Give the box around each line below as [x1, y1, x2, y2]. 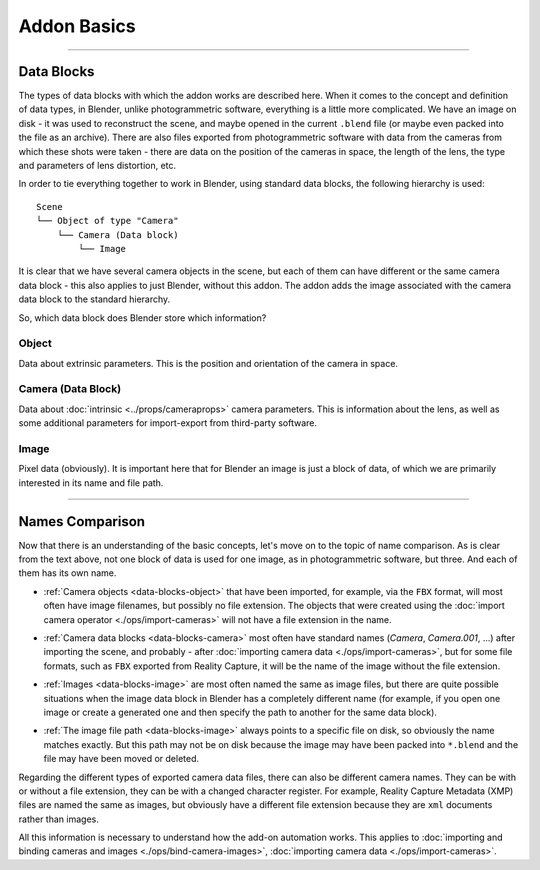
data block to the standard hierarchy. [18, 293, 171, 305]
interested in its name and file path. [18, 476, 164, 489]
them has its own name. [18, 567, 117, 579]
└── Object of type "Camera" [36, 215, 179, 227]
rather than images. [18, 813, 99, 825]
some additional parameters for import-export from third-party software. [18, 417, 318, 429]
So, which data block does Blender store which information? [18, 311, 267, 324]
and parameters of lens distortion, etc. [18, 160, 177, 172]
